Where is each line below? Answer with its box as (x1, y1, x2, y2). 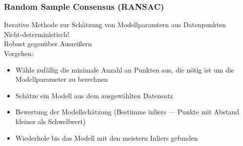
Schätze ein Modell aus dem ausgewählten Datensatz (15, 90, 173, 100)
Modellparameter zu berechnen (15, 74, 108, 84)
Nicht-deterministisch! (4, 29, 69, 39)
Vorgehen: (4, 48, 34, 58)
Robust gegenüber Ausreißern (4, 38, 92, 49)
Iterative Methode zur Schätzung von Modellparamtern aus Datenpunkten (4, 19, 226, 30)
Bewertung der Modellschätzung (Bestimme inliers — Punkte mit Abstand (15, 107, 240, 117)
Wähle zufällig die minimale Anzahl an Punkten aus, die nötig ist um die (15, 64, 234, 74)
